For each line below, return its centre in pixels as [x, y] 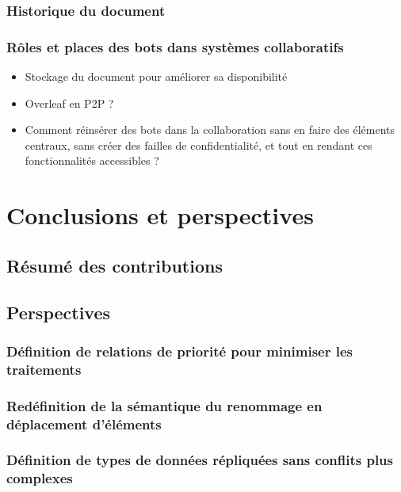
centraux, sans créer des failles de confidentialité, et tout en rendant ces [199, 145]
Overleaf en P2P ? [69, 103]
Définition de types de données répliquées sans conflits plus [200, 460]
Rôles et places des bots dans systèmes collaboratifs [175, 46]
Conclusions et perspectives [160, 215]
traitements [44, 369]
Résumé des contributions [115, 265]
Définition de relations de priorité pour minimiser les [179, 351]
